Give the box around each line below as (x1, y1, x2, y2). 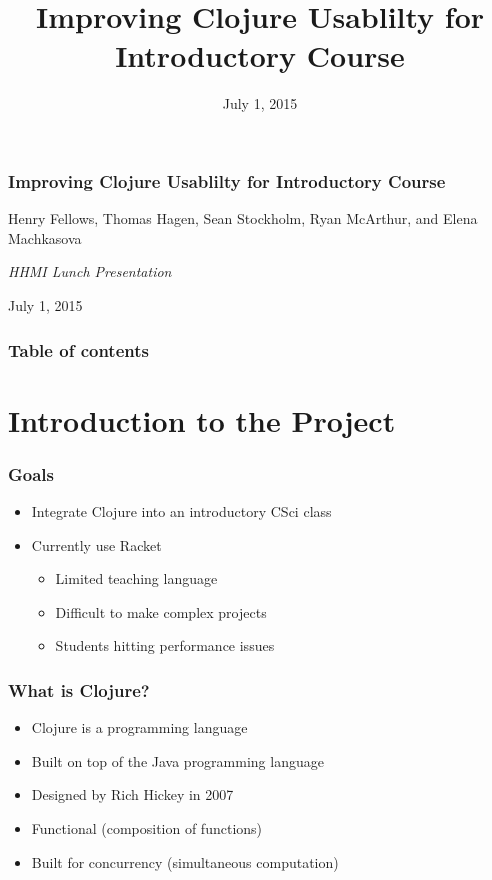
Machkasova (8, 227, 82, 248)
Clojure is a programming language (31, 717, 248, 738)
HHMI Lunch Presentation (8, 261, 172, 282)
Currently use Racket (31, 534, 162, 555)
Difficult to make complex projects (55, 601, 267, 622)
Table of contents (8, 337, 149, 362)
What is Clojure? (8, 677, 150, 702)
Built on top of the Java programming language (31, 750, 324, 771)
